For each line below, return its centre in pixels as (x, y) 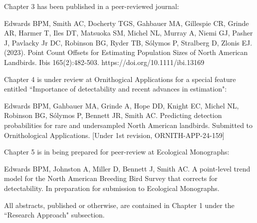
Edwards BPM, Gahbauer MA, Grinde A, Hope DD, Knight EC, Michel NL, (122, 105)
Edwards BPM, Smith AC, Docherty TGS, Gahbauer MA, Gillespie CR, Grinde (127, 23)
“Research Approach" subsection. (54, 215)
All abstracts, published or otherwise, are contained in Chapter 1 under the (119, 205)
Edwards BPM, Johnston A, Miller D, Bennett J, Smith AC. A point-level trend (127, 168)
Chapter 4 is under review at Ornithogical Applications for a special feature (120, 79)
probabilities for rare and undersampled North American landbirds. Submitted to (128, 125)
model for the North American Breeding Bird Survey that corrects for (111, 178)
